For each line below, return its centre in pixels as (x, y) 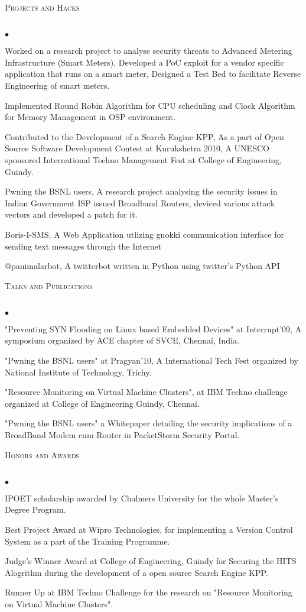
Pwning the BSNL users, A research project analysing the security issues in (141, 191)
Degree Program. (35, 509)
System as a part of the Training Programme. (87, 541)
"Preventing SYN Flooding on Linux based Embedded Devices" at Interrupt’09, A (153, 328)
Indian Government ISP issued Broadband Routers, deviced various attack (140, 203)
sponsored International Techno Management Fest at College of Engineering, (143, 159)
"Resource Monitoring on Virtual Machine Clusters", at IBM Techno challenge (146, 392)
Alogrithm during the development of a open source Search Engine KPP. (136, 572)
